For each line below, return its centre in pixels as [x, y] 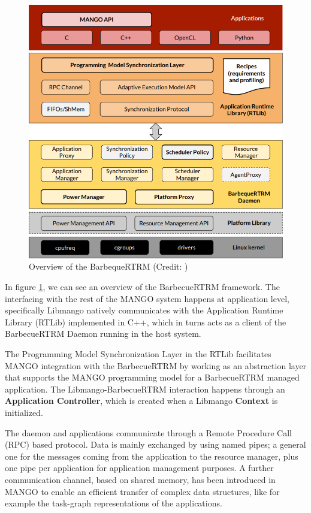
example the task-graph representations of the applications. [114, 503]
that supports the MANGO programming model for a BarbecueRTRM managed [152, 377]
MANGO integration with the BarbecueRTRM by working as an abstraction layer [156, 365]
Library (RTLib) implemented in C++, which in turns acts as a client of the [146, 322]
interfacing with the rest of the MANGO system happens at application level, [147, 298]
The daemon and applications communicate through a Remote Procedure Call [148, 432]
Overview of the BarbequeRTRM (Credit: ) [108, 266]
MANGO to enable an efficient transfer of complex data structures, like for [142, 491]
